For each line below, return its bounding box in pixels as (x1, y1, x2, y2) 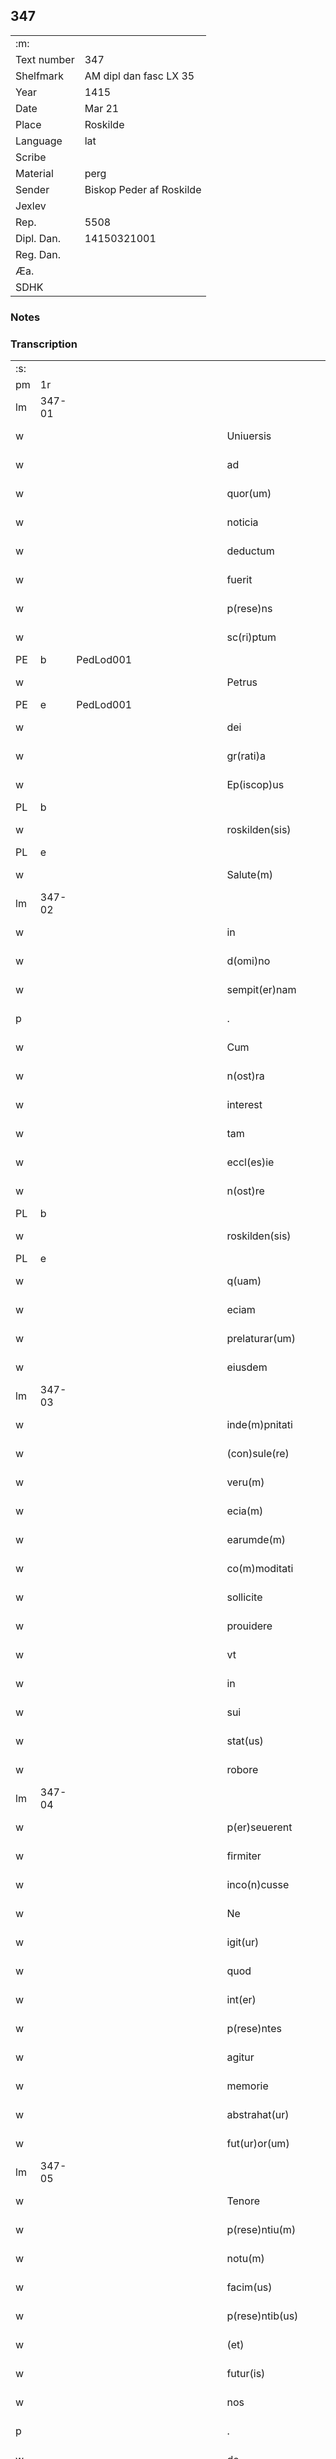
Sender (15, 182, 50, 196)
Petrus (226, 675, 258, 689)
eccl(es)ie (226, 1155, 275, 1169)
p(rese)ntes (226, 2022, 282, 2036)
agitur (226, 2050, 255, 2064)
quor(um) (226, 487, 272, 501)
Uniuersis (226, 429, 272, 443)
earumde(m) (226, 1533, 287, 1547)
